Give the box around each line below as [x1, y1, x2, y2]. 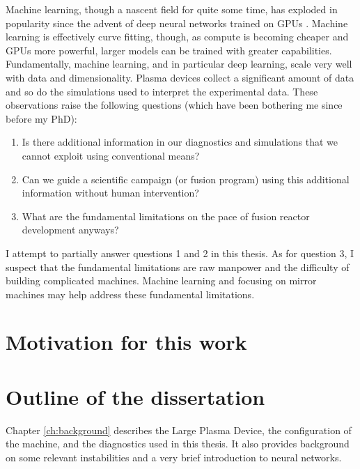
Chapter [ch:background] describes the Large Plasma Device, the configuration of [6, 422, 352, 437]
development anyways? [22, 222, 119, 237]
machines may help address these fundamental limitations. [6, 286, 255, 301]
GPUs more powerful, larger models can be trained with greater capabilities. [6, 43, 332, 57]
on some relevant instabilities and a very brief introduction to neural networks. [6, 449, 342, 464]
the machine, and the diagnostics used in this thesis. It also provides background [6, 436, 350, 451]
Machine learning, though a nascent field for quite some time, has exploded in [6, 2, 338, 16]
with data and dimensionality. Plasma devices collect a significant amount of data [6, 70, 354, 84]
